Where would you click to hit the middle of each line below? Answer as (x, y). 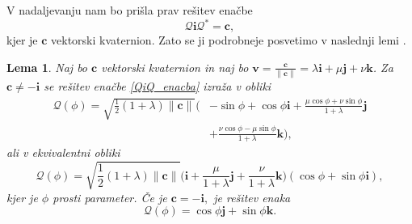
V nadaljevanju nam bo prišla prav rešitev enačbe (130, 10)
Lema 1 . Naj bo (47, 67)
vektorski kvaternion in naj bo (175, 67)
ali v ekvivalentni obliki (63, 152)
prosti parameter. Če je (110, 197)
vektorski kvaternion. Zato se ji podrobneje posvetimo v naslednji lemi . (229, 40)
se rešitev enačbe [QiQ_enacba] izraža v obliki (158, 86)
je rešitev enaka (252, 197)
